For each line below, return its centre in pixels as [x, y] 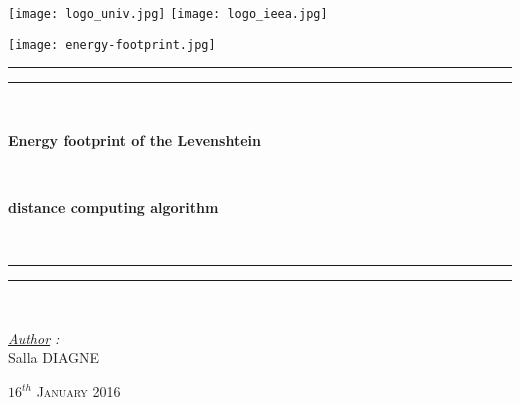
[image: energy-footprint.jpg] [112, 44]
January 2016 [78, 391]
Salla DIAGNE [54, 357]
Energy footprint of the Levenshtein [134, 139]
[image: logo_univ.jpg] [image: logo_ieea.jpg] [168, 14]
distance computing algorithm [113, 207]
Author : [34, 337]
